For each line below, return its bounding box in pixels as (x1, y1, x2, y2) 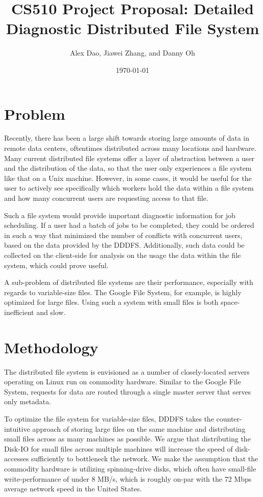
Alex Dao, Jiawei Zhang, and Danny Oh (70, 47, 195, 58)
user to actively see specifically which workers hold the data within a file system (4, 182, 254, 193)
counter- (216, 413, 242, 424)
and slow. (36, 306, 66, 317)
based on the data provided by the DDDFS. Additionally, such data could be (4, 240, 245, 250)
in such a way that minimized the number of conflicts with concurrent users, (4, 229, 243, 240)
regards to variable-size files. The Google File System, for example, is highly (4, 286, 242, 297)
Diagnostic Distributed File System (6, 18, 259, 39)
